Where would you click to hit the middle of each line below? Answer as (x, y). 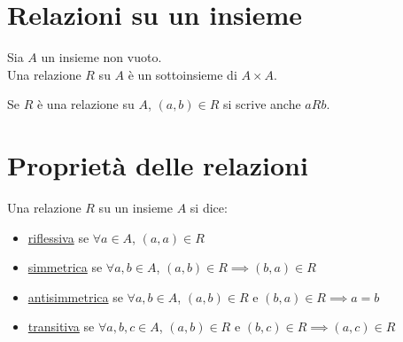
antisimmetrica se (75, 296)
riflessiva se (58, 237)
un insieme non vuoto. (101, 57)
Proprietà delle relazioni (158, 165)
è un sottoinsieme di (182, 74)
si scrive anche (262, 104)
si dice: (209, 208)
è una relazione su (85, 104)
